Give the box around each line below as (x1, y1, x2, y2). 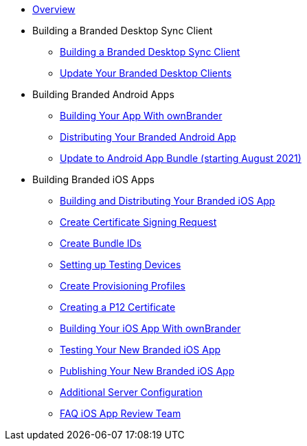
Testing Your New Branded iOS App (60, 344, 221, 355)
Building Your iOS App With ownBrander (60, 322, 241, 334)
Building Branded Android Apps (32, 89, 174, 100)
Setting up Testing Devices (60, 259, 181, 270)
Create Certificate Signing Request (60, 216, 217, 228)
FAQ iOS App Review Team (60, 408, 181, 419)
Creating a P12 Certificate (60, 301, 176, 313)
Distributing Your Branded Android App (60, 131, 236, 143)
